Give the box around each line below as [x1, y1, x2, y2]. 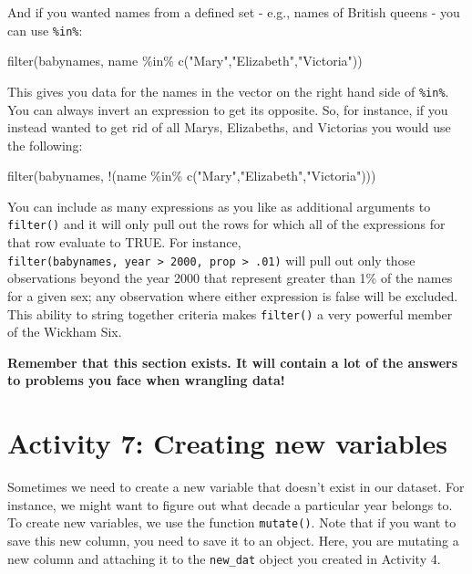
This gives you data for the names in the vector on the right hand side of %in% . [7, 81, 449, 100]
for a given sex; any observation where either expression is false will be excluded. [7, 286, 458, 305]
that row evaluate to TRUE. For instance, [7, 233, 241, 252]
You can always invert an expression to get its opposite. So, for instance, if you [7, 99, 448, 119]
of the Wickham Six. [7, 322, 122, 341]
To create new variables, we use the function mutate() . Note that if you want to [7, 513, 457, 532]
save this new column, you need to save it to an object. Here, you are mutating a [7, 530, 459, 549]
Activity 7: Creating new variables [7, 424, 447, 462]
